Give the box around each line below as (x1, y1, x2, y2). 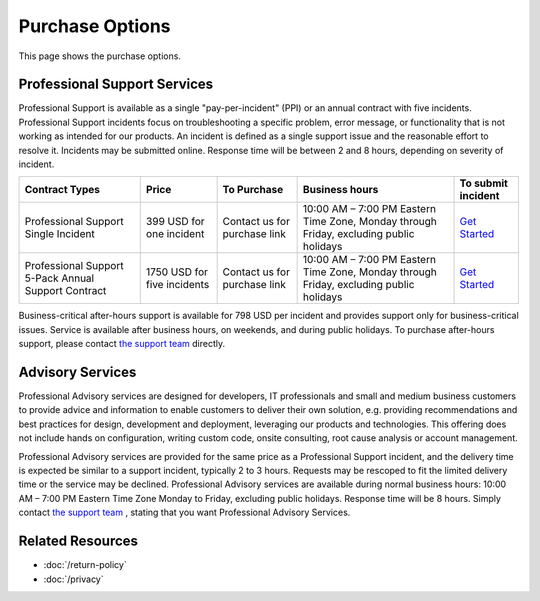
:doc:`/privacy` (43, 573, 104, 585)
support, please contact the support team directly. (18, 338, 226, 350)
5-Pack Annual (24, 271, 95, 285)
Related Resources (18, 533, 139, 550)
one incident (145, 227, 205, 241)
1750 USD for (145, 265, 209, 279)
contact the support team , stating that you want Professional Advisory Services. (18, 506, 351, 519)
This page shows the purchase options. (18, 50, 182, 62)
